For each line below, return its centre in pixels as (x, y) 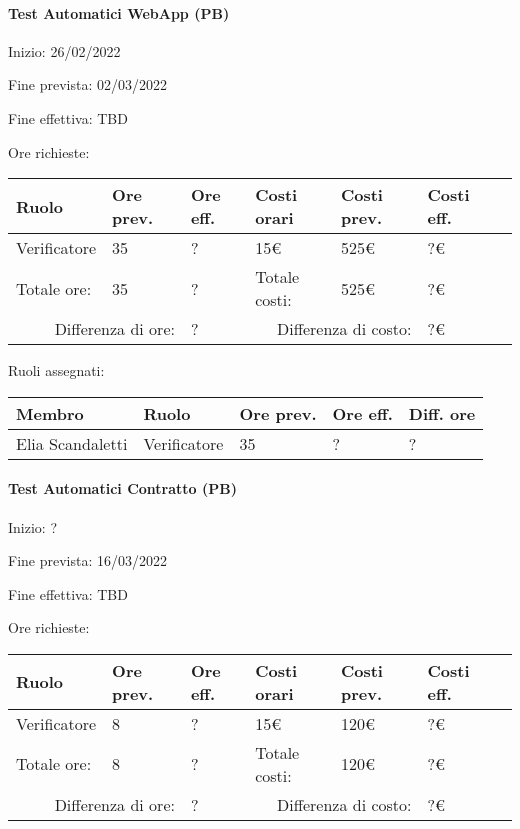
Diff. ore (442, 413)
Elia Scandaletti (72, 443)
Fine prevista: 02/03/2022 (87, 84)
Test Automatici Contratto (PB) (122, 488)
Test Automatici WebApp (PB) (119, 12)
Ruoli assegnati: (56, 370)
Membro (50, 413)
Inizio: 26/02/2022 (64, 50)
